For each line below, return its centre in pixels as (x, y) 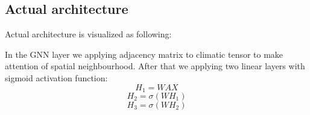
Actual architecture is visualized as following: (88, 34)
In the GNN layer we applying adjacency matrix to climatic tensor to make (144, 54)
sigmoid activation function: (56, 77)
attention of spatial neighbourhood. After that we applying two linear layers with (155, 66)
